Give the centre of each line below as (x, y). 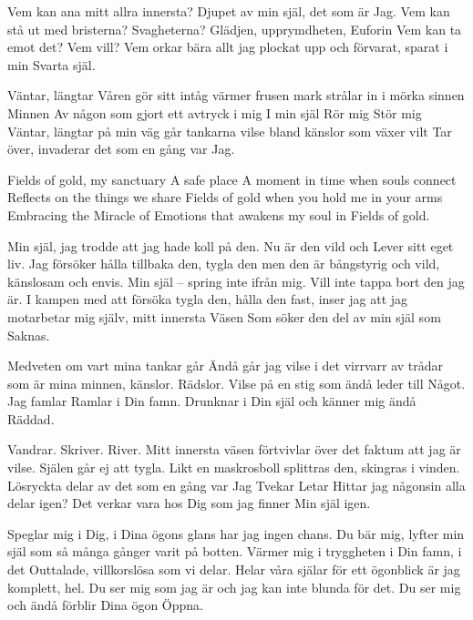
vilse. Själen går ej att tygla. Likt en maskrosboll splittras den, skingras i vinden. (234, 468)
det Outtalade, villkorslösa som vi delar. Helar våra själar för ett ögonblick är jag (234, 569)
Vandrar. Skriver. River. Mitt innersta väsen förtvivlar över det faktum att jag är (234, 449)
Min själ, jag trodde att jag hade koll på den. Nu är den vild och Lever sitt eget (231, 245)
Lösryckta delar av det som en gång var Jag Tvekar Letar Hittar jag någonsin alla (236, 485)
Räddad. (31, 418)
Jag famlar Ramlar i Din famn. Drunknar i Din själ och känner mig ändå (212, 401)
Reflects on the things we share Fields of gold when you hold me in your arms (225, 197)
